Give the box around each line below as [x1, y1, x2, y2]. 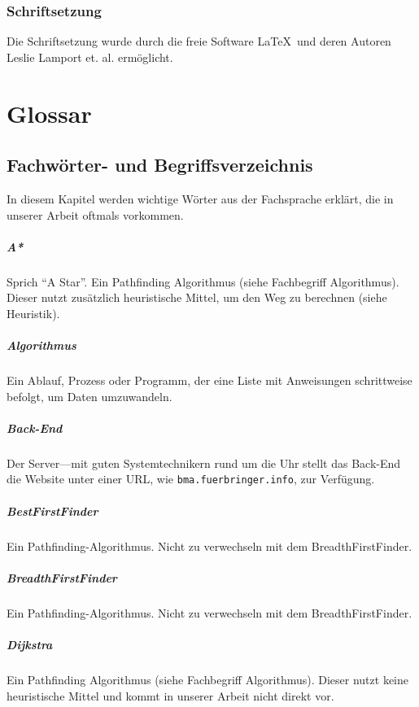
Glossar [7, 96, 92, 129]
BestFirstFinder [7, 502, 98, 519]
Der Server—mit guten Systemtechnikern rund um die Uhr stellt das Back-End [7, 454, 401, 471]
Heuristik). [7, 304, 60, 321]
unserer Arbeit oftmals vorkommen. [7, 206, 184, 223]
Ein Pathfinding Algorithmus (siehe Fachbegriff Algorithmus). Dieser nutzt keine [7, 670, 409, 687]
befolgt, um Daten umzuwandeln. [7, 387, 172, 404]
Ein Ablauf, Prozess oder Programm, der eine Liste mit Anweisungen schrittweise [7, 372, 412, 389]
